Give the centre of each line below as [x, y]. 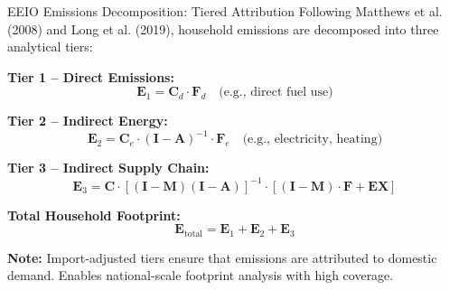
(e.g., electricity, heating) [313, 140]
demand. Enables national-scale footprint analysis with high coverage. [201, 275]
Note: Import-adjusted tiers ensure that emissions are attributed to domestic [222, 257]
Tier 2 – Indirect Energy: [88, 121]
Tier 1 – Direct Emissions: [91, 76]
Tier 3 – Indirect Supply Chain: [108, 168]
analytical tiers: [50, 47]
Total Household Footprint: [94, 215]
